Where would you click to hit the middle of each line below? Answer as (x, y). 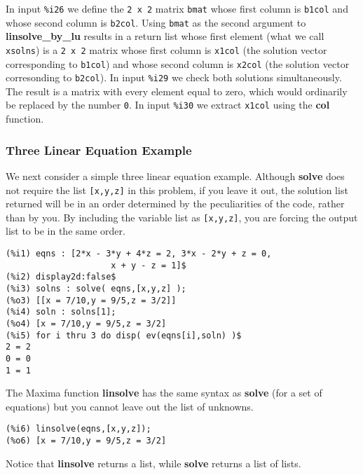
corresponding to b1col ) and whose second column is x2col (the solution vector (178, 63)
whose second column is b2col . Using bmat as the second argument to (156, 22)
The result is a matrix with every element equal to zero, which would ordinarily (177, 91)
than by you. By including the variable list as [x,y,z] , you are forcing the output (182, 217)
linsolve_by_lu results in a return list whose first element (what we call (165, 36)
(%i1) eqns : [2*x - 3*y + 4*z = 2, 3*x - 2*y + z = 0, (139, 254)
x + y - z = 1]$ (149, 265)
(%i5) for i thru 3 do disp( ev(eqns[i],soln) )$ (124, 335)
